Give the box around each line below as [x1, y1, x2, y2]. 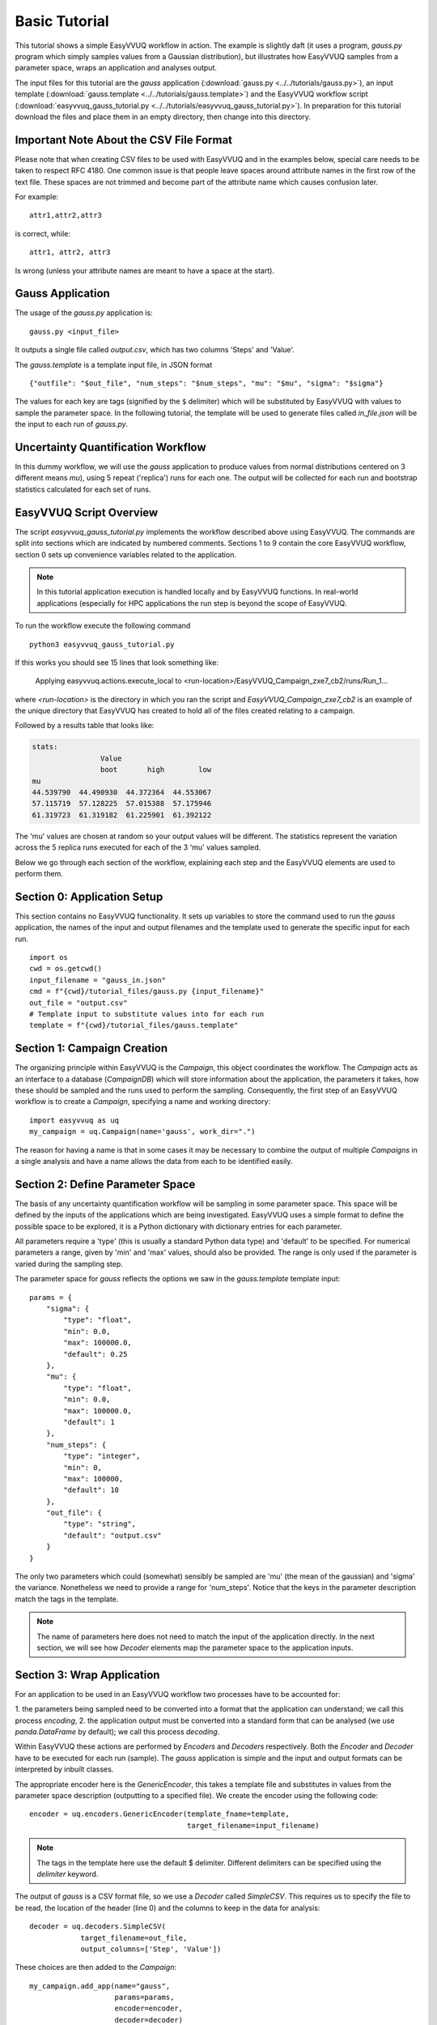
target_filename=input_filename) [186, 1821, 320, 1830]
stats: [32, 742, 58, 752]
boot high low [100, 765, 212, 774]
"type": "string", [63, 1520, 137, 1528]
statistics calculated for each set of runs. [15, 484, 151, 494]
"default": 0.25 [63, 1349, 128, 1358]
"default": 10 [63, 1486, 120, 1494]
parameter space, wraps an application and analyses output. [15, 63, 218, 73]
